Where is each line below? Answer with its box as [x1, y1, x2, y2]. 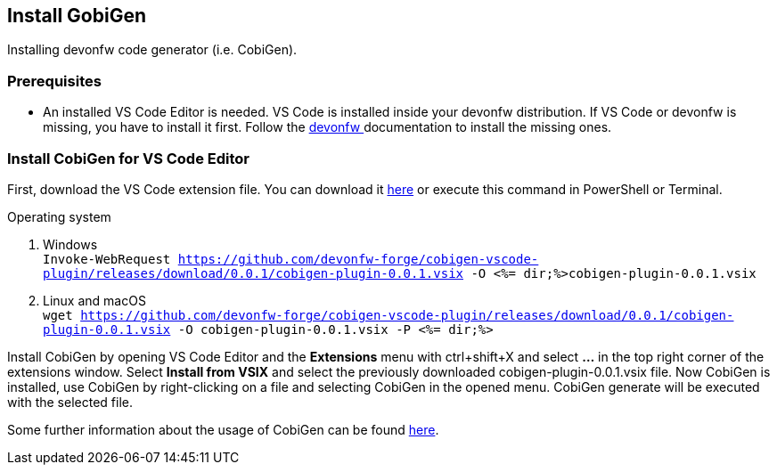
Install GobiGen [7, 4, 146, 27]
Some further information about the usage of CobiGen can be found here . [7, 421, 439, 437]
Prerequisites [7, 71, 102, 90]
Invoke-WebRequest [43, 251, 171, 266]
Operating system [7, 208, 111, 224]
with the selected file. [7, 394, 133, 410]
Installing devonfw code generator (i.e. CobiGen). [7, 42, 298, 58]
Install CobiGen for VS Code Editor [7, 149, 250, 167]
